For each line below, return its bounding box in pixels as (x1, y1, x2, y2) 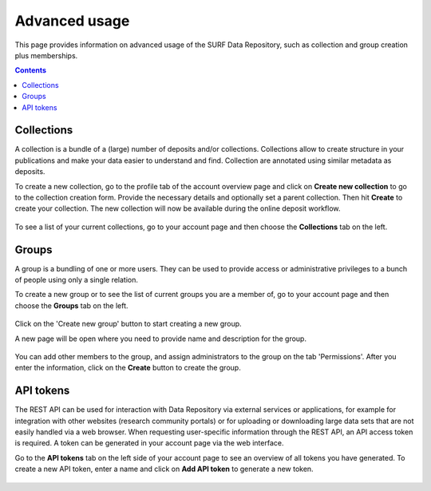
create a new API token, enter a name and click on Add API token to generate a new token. (14, 464, 314, 474)
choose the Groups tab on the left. (14, 300, 129, 311)
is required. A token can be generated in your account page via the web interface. (14, 438, 284, 448)
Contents (14, 65, 47, 75)
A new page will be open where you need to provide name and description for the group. (14, 334, 307, 343)
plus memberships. (14, 50, 78, 60)
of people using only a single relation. (14, 275, 139, 285)
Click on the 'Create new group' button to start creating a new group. (14, 319, 243, 329)
